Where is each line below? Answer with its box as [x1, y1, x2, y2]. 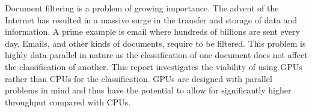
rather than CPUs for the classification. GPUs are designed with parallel [5, 72, 272, 84]
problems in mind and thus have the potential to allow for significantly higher [5, 84, 292, 96]
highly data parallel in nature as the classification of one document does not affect [5, 49, 308, 61]
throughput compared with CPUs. [5, 95, 131, 108]
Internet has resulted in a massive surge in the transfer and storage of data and [5, 13, 298, 26]
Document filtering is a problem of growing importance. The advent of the [5, 2, 279, 14]
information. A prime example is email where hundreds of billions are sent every [5, 25, 300, 38]
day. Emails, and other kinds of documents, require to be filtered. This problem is [5, 37, 306, 49]
